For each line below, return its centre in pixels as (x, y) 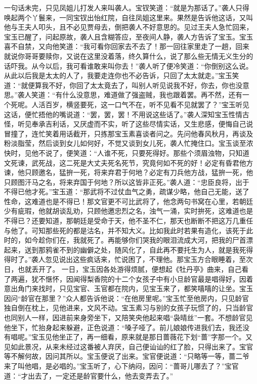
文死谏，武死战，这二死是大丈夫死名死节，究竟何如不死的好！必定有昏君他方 (128, 162)
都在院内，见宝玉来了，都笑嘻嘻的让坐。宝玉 (180, 288)
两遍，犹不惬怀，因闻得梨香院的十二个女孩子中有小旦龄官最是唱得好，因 (128, 278)
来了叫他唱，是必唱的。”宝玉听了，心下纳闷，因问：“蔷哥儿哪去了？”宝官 (121, 365)
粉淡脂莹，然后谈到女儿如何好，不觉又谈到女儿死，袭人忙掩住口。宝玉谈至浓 (128, 143)
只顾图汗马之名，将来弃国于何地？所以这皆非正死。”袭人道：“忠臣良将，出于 (127, 182)
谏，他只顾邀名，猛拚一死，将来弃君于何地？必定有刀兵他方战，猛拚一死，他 (128, 172)
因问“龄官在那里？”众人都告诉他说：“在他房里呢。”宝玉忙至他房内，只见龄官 (127, 298)
